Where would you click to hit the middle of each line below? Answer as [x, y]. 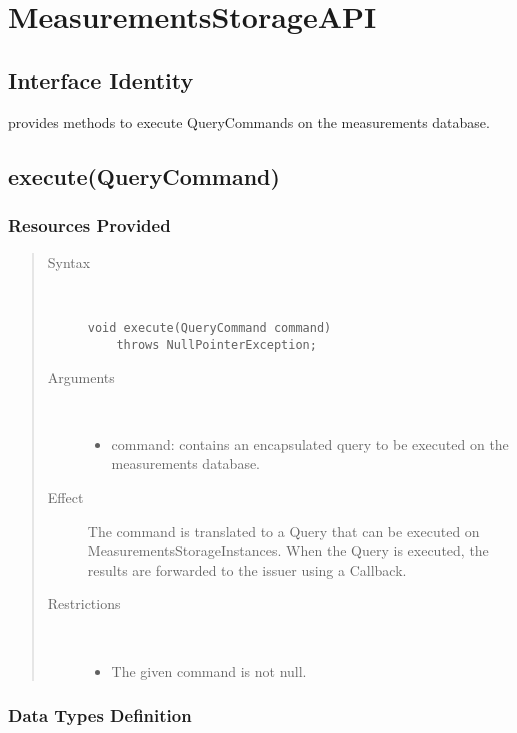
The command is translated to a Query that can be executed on [283, 530]
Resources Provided [89, 224]
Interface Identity [101, 79]
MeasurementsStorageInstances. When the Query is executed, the [288, 550]
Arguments [81, 376]
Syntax [69, 262]
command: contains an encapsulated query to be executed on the [310, 443]
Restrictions [84, 603]
